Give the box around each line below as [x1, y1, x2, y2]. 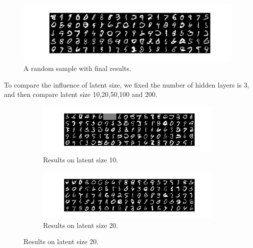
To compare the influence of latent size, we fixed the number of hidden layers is [4, 79, 242, 90]
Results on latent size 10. [43, 154, 118, 164]
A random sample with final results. [23, 63, 132, 73]
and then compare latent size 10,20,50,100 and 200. [4, 89, 158, 99]
